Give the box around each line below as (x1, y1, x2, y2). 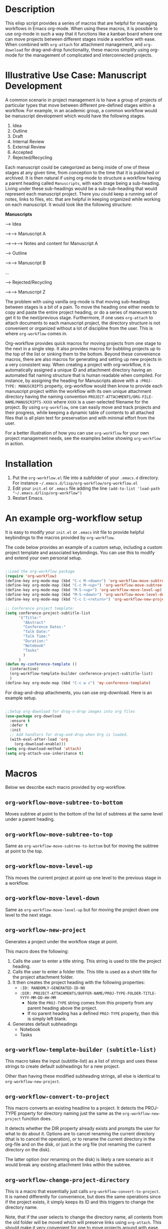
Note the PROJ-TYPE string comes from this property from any (27, 999, 153, 1005)
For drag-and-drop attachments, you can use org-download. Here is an (5, 689, 152, 695)
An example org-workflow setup (5, 513, 142, 524)
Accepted (12, 149, 33, 155)
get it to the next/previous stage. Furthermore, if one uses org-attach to (5, 314, 153, 320)
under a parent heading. (5, 816, 55, 823)
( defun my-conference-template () (5, 662, 77, 667)
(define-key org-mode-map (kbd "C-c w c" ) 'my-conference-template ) (5, 680, 151, 685)
